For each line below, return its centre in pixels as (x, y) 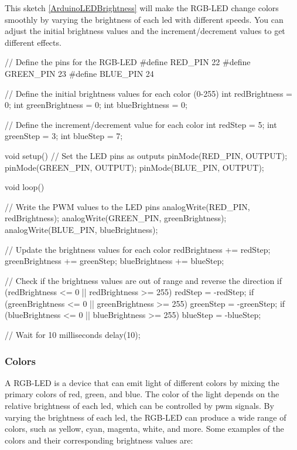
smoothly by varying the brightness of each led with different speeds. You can (144, 19)
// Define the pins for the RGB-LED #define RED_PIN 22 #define (128, 62)
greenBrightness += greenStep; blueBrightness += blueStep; (115, 261)
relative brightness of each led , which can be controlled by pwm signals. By (139, 406)
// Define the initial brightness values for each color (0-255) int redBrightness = (148, 93)
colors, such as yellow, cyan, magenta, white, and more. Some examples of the (144, 429)
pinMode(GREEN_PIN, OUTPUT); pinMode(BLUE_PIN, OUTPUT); (134, 167)
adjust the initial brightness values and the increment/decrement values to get (145, 31)
